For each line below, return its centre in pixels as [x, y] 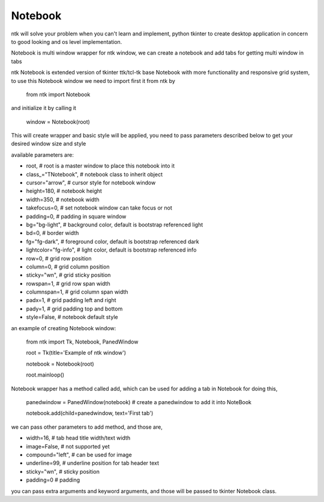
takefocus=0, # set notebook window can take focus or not [99, 208]
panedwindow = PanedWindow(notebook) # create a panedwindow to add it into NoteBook [139, 402]
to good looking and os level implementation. [67, 41]
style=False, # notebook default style [72, 317]
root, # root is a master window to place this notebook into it [100, 166]
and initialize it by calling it [43, 108]
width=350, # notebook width [63, 199]
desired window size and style [49, 144]
